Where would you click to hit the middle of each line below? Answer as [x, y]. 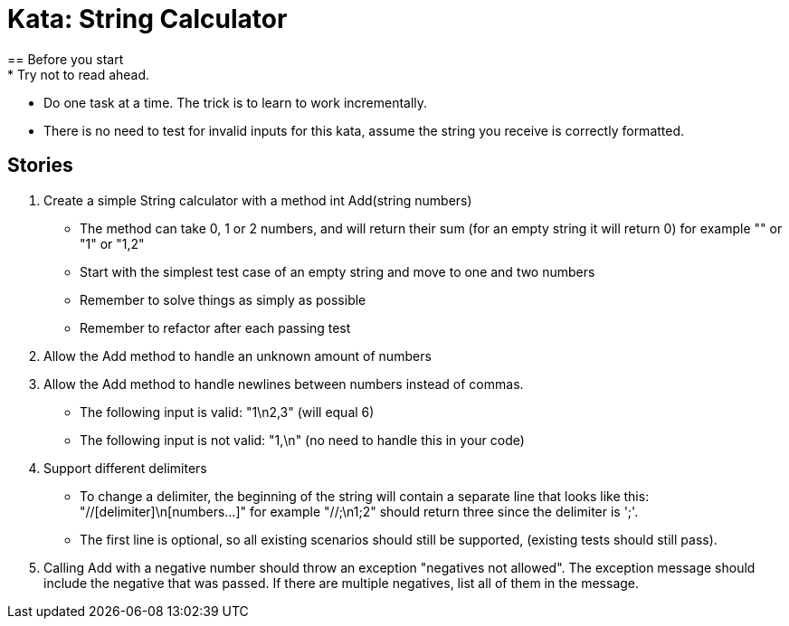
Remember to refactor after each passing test [215, 327]
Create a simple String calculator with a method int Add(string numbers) [258, 200]
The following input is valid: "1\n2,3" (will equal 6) [227, 412]
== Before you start [66, 59]
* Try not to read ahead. [79, 74]
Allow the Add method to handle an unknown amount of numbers [238, 356]
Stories [40, 166]
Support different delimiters [125, 468]
